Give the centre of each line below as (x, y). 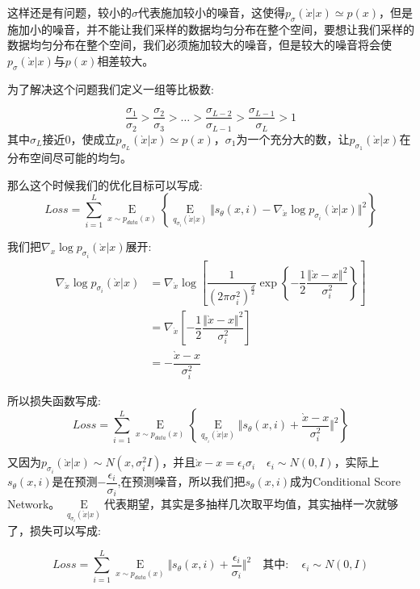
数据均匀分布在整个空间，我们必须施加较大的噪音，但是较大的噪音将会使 (199, 45)
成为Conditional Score (345, 481)
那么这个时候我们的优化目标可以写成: (105, 184)
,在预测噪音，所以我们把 (181, 481)
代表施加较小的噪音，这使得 (212, 12)
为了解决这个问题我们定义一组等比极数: (111, 88)
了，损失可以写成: (54, 531)
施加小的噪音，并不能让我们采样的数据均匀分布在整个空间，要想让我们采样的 (211, 29)
